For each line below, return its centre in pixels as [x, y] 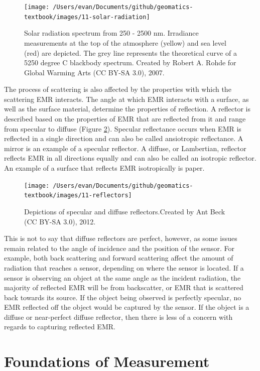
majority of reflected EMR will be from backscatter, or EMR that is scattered [124, 287]
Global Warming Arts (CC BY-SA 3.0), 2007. [94, 72]
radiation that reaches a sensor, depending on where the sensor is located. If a [124, 267]
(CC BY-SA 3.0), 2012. [60, 221]
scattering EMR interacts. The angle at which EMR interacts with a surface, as [126, 99]
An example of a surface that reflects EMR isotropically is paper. [104, 168]
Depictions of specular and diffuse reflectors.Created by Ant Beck [125, 211]
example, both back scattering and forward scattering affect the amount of [119, 258]
